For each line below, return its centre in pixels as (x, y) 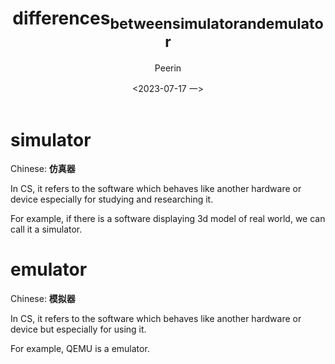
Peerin (168, 68)
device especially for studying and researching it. (112, 199)
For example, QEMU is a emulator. (80, 349)
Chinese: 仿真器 (43, 169)
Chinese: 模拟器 (43, 299)
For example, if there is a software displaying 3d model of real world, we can (168, 219)
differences (61, 18)
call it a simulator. (46, 229)
